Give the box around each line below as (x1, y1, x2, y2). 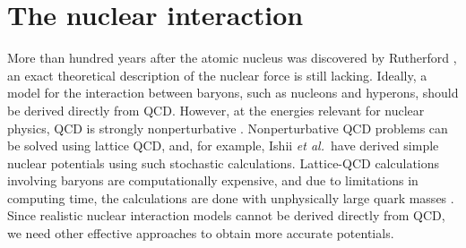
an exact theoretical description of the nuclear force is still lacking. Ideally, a (7, 65, 427, 84)
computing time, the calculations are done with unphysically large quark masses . (7, 188, 454, 207)
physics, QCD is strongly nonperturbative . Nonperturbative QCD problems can (7, 118, 448, 137)
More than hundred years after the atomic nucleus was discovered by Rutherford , (7, 48, 457, 67)
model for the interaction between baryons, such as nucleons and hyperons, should (7, 83, 459, 102)
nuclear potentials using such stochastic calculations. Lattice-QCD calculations (7, 153, 440, 172)
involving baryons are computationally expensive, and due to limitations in (7, 171, 419, 190)
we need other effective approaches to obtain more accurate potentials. (7, 224, 394, 243)
